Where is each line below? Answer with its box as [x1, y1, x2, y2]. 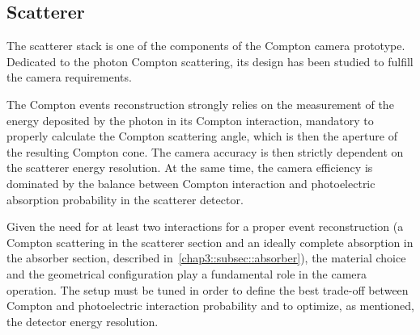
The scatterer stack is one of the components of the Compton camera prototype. [6, 37, 405, 54]
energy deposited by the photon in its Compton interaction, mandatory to [6, 111, 374, 128]
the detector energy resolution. [6, 312, 159, 329]
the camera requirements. [6, 69, 132, 86]
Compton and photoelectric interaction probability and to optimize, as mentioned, [6, 297, 414, 314]
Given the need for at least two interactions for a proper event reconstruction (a [6, 218, 404, 235]
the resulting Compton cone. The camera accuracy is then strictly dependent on [6, 143, 404, 160]
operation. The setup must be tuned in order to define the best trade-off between [6, 281, 409, 298]
